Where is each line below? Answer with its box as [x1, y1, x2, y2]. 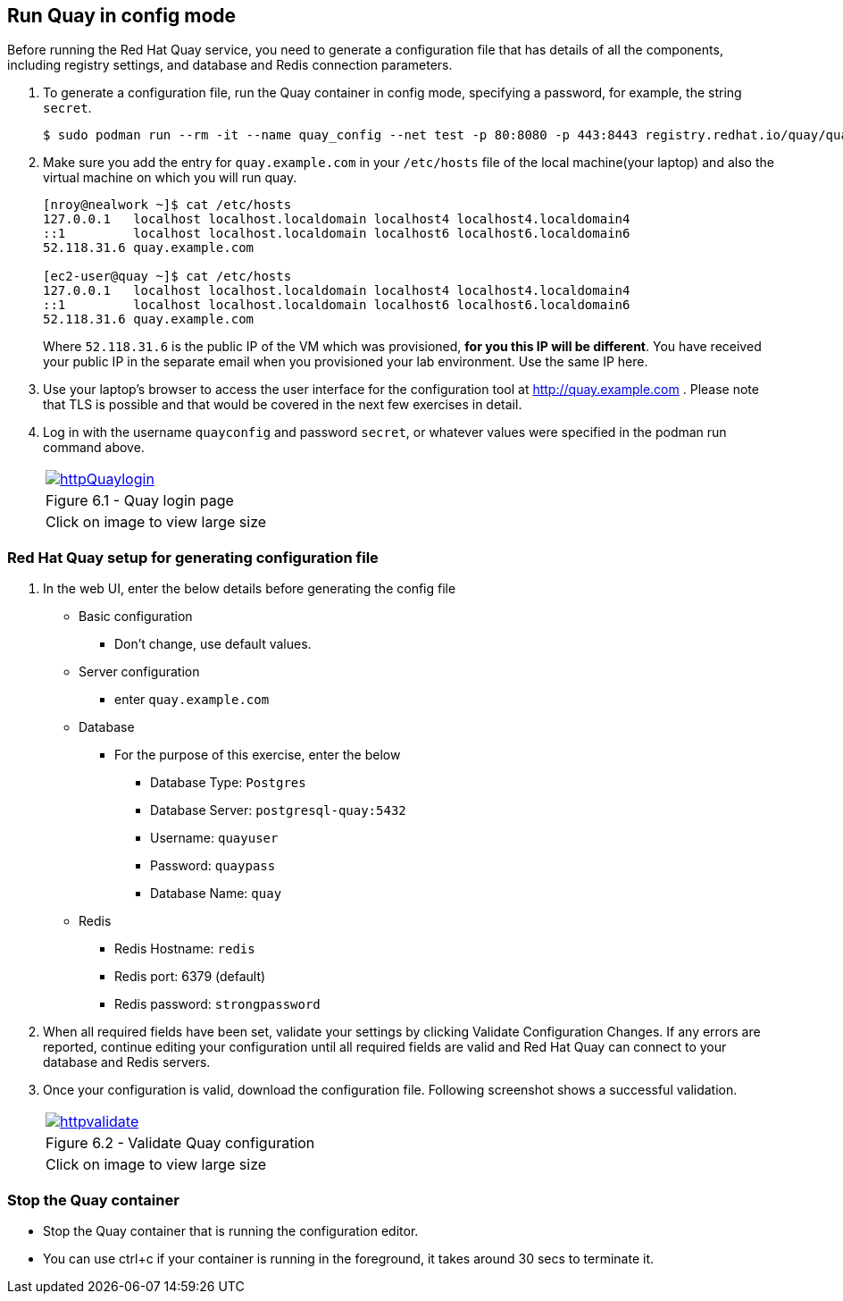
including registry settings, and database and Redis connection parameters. [7, 57, 453, 73]
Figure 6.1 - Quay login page [46, 491, 234, 510]
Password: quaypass [150, 858, 276, 874]
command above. [43, 440, 145, 456]
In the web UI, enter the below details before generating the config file [43, 581, 456, 597]
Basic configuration [79, 609, 193, 625]
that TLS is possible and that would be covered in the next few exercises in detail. [43, 397, 522, 413]
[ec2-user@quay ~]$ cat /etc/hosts [43, 269, 292, 284]
